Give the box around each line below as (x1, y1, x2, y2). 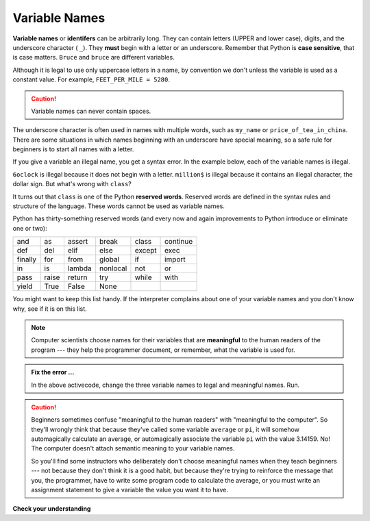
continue (164, 237, 193, 246)
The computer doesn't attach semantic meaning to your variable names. (31, 444, 235, 453)
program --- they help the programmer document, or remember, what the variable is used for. (31, 346, 295, 354)
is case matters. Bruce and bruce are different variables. (12, 53, 175, 62)
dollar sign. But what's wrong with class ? (12, 180, 132, 188)
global (99, 255, 120, 264)
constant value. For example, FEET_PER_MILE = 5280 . (12, 75, 171, 84)
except (134, 246, 157, 255)
